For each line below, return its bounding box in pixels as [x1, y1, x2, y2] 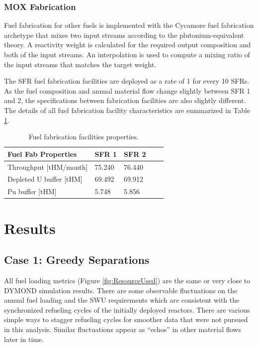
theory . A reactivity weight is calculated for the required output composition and [4, 39, 251, 50]
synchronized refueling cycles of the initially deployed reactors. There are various [4, 304, 250, 315]
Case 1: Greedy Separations [4, 252, 150, 267]
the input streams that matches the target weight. [4, 59, 157, 69]
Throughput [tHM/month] [7, 161, 88, 172]
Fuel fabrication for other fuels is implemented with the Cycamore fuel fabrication [4, 20, 254, 30]
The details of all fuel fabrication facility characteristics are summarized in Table [4, 105, 251, 115]
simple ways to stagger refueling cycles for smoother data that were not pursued [4, 314, 248, 325]
